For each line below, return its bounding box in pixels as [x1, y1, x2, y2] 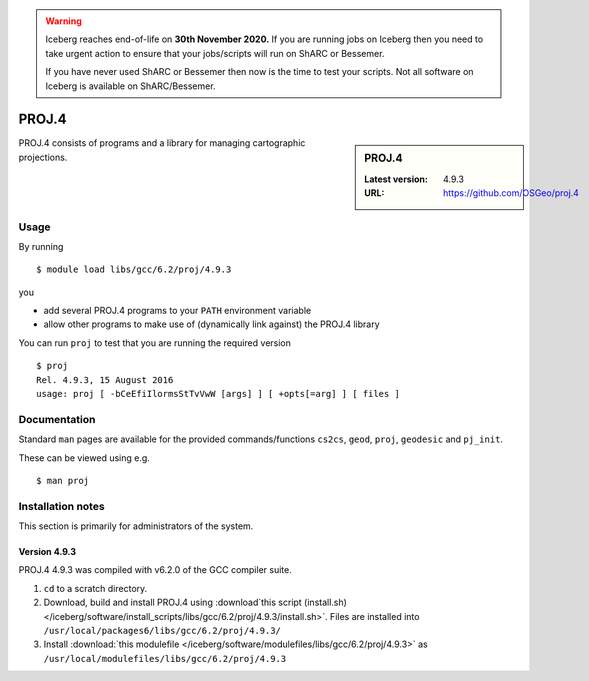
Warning [45, 15, 82, 27]
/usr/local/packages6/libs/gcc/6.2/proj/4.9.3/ [43, 625, 282, 637]
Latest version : [364, 173, 429, 185]
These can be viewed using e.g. [18, 451, 150, 464]
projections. [18, 151, 68, 163]
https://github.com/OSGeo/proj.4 [443, 187, 580, 199]
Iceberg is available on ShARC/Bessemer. [45, 80, 216, 92]
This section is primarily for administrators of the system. [18, 520, 254, 532]
